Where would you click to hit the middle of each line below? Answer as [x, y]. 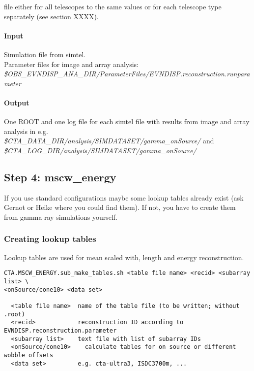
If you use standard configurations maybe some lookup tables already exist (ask [124, 197]
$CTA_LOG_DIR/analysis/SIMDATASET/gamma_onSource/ [100, 150]
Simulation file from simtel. [45, 54]
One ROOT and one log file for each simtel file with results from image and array [127, 121]
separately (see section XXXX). [51, 16]
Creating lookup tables [50, 239]
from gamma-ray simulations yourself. [61, 217]
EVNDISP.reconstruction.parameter [60, 330]
